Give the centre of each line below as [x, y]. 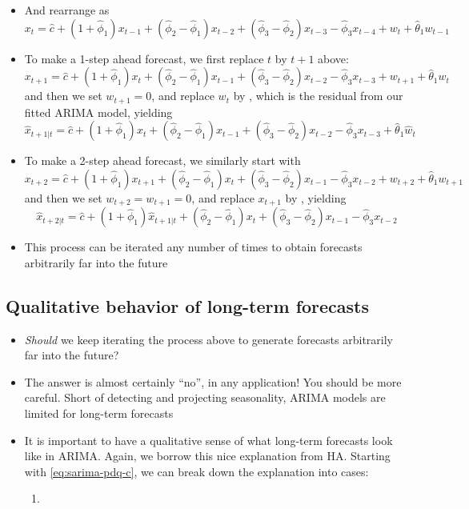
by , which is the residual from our [318, 96]
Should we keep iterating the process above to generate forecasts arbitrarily [208, 339]
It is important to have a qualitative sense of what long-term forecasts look [208, 440]
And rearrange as [67, 10]
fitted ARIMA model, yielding [98, 112]
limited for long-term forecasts [99, 413]
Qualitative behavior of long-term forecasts [188, 305]
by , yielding [316, 197]
